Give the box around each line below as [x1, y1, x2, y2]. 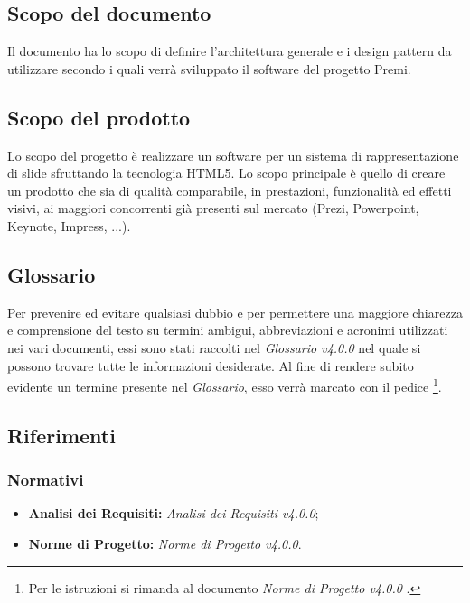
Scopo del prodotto [7, 103, 191, 131]
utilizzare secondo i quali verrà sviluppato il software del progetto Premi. [7, 59, 411, 78]
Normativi [7, 468, 84, 491]
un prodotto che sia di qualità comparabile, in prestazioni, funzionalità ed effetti [7, 181, 452, 199]
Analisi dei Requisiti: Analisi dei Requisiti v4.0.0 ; [28, 504, 319, 523]
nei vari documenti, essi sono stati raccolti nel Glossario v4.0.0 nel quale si [7, 338, 421, 357]
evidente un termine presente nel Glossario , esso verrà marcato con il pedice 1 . [7, 375, 442, 395]
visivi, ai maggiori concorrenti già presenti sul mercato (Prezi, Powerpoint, [7, 199, 419, 218]
